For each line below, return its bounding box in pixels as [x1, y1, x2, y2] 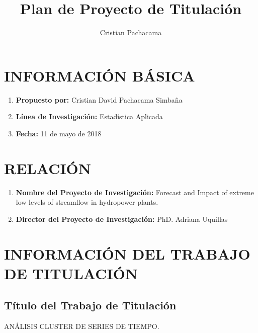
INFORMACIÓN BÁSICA [4, 65, 195, 86]
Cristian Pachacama [100, 27, 162, 38]
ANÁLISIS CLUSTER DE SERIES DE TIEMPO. [4, 321, 159, 331]
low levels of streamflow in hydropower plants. [16, 197, 158, 207]
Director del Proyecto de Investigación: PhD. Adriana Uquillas [16, 213, 228, 224]
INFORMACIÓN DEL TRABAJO [4, 243, 250, 264]
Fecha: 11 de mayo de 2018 [16, 128, 102, 138]
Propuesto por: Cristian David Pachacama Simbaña [16, 94, 183, 105]
